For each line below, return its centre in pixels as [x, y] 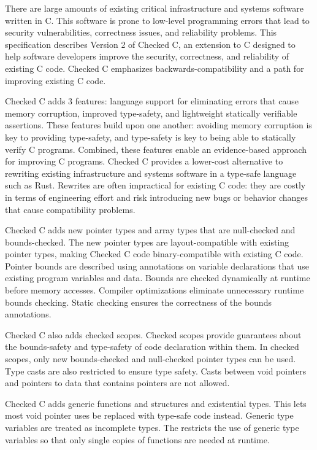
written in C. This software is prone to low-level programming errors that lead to [157, 20]
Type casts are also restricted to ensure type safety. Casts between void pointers [156, 370]
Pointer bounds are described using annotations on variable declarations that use [157, 266]
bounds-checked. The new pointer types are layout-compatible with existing [147, 242]
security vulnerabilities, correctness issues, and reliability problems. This [141, 32]
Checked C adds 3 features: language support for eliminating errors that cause [152, 101]
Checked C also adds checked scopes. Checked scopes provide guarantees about [153, 334]
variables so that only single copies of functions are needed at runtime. [137, 439]
